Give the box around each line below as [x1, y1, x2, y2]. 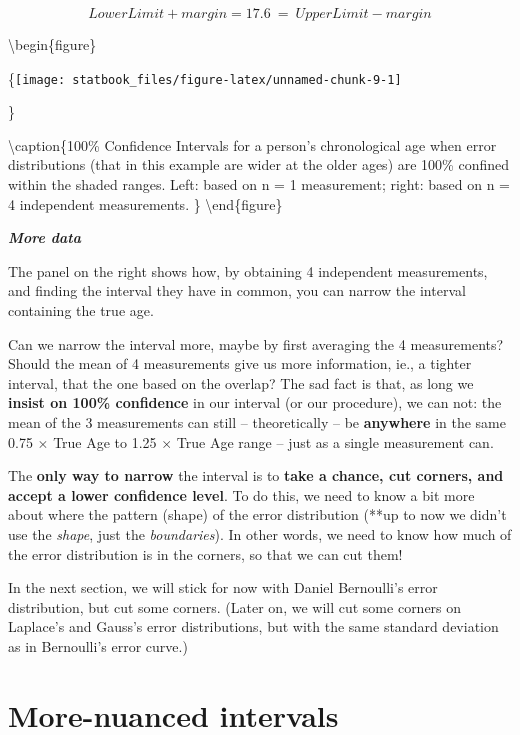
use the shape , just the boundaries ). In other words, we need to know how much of [8, 523, 512, 544]
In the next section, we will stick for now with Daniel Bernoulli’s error [8, 577, 438, 598]
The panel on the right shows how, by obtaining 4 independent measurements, [8, 260, 488, 281]
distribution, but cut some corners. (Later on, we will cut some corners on [8, 596, 462, 617]
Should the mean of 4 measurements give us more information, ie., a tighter [8, 353, 472, 374]
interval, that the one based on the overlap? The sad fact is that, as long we [8, 372, 474, 393]
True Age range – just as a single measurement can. [176, 431, 494, 452]
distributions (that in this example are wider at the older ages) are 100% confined [8, 154, 510, 175]
